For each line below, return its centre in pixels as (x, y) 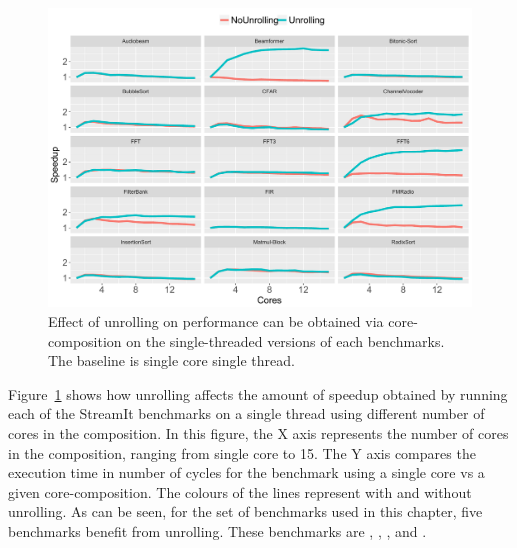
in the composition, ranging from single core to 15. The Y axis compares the (242, 452)
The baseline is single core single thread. (171, 360)
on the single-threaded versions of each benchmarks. (285, 340)
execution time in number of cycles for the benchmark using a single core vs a (246, 472)
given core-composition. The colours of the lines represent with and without (240, 491)
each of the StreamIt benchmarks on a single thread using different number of (246, 413)
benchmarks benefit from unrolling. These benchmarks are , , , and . (217, 530)
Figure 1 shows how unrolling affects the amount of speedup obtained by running (258, 393)
